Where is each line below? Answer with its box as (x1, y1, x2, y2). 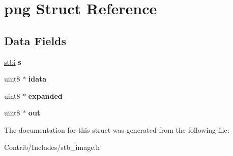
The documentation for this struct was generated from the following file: (4, 124, 229, 135)
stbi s (4, 56, 21, 67)
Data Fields (4, 32, 67, 48)
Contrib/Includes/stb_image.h (4, 141, 100, 152)
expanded (28, 90, 63, 101)
